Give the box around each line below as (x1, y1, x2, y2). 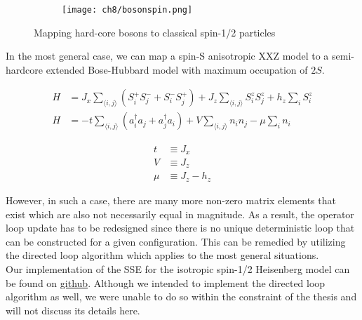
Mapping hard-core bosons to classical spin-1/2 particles (34, 25, 276, 39)
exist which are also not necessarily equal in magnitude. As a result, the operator (6, 206, 354, 221)
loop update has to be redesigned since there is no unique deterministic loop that (6, 220, 355, 235)
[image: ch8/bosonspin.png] (62, 5, 193, 15)
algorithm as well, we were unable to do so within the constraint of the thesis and (6, 289, 357, 304)
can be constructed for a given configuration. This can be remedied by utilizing (6, 234, 346, 248)
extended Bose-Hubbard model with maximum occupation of (46, 62, 308, 76)
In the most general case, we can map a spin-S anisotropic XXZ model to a (6, 48, 329, 63)
